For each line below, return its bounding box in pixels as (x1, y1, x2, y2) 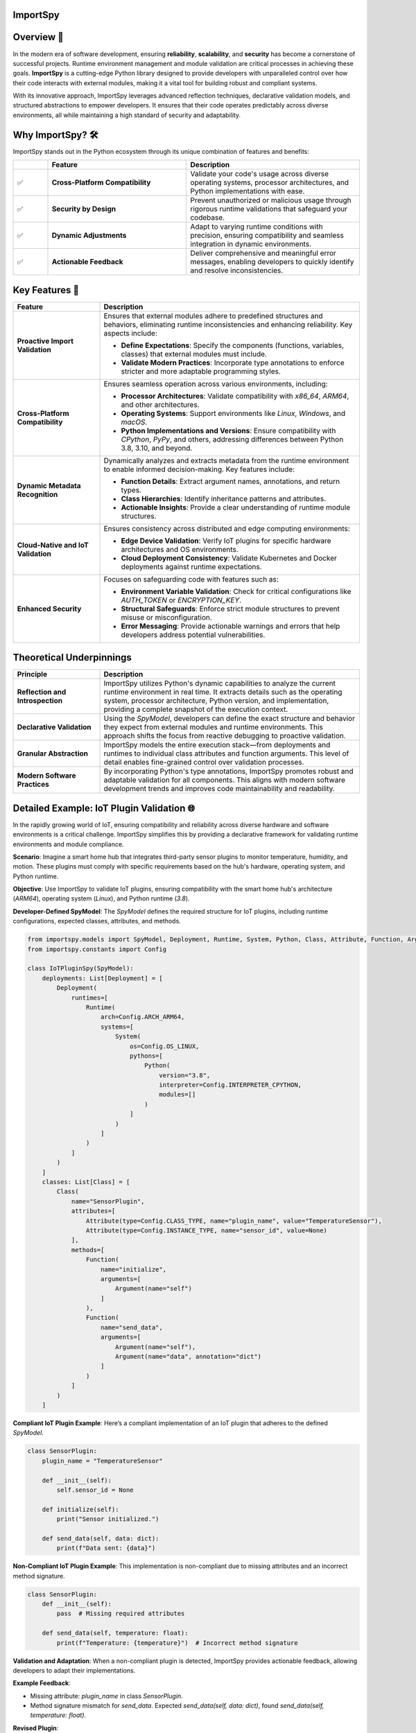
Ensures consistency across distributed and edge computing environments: (103, 523, 350, 533)
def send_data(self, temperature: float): (42, 1629, 189, 1637)
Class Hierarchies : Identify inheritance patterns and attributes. (121, 494, 326, 503)
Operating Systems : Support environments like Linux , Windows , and (121, 408, 346, 418)
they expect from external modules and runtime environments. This (103, 722, 324, 732)
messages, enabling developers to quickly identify (190, 257, 354, 267)
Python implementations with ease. (190, 186, 305, 196)
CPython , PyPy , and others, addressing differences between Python (121, 434, 344, 444)
